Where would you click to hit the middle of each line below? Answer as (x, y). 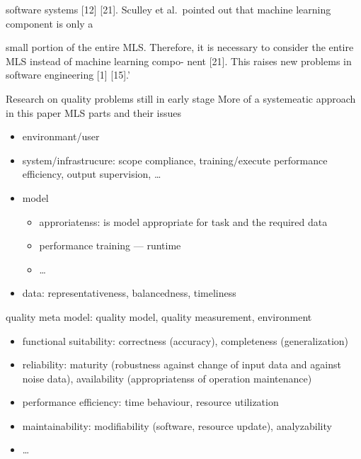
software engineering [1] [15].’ (68, 75)
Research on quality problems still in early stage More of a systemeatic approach (181, 98)
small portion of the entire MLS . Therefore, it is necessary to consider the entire (180, 47)
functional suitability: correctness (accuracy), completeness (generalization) (185, 340)
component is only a (50, 23)
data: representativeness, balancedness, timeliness (129, 293)
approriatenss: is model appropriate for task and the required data (183, 221)
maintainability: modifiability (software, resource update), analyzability (177, 425)
